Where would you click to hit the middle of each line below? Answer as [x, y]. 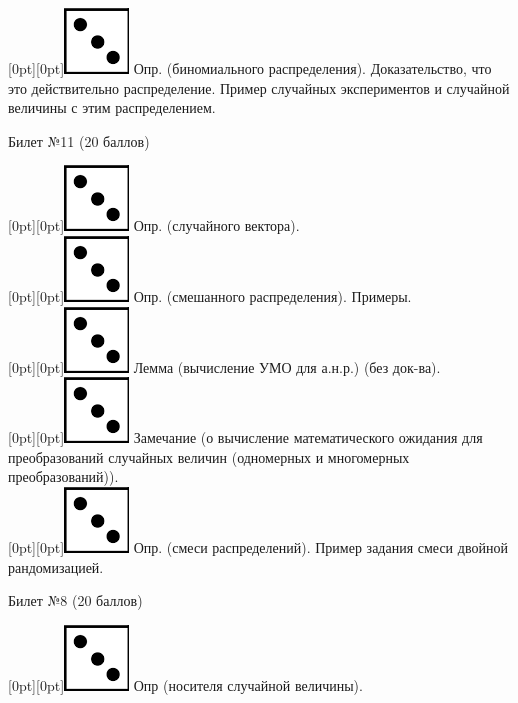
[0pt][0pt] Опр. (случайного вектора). [154, 225]
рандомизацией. [56, 566]
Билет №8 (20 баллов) [75, 600]
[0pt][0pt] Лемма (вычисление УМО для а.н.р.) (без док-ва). [224, 366]
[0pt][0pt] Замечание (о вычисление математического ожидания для [245, 437]
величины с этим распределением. [112, 107]
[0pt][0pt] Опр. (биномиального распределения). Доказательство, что [250, 68]
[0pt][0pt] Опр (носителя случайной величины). [185, 684]
